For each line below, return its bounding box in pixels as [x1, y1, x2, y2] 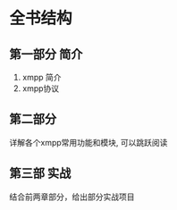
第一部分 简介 [9, 46, 83, 62]
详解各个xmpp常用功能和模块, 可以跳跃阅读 [9, 137, 168, 147]
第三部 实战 [9, 166, 72, 181]
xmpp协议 [21, 83, 60, 94]
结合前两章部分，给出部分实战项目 [9, 191, 135, 202]
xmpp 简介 [21, 72, 62, 82]
